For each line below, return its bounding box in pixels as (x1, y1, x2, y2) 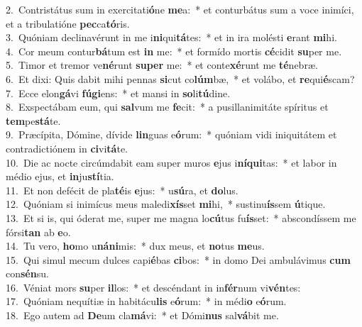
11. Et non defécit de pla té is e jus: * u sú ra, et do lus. (6, 182, 238, 197)
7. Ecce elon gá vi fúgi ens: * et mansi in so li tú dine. (6, 85, 231, 100)
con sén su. (6, 266, 49, 281)
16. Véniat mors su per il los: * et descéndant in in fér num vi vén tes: (6, 279, 301, 294)
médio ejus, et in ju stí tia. (6, 169, 114, 184)
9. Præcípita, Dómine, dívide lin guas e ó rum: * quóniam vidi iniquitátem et (6, 127, 337, 142)
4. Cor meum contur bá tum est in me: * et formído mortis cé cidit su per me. (6, 43, 342, 58)
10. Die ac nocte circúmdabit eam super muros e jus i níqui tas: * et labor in (6, 155, 337, 170)
